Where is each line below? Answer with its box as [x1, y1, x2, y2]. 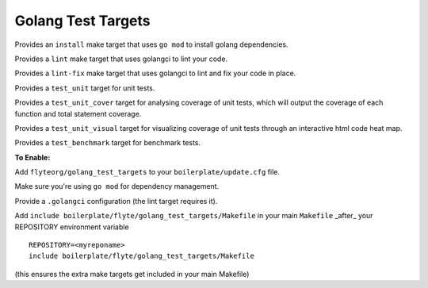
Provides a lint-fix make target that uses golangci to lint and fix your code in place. [14, 68, 296, 79]
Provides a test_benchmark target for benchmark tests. [14, 138, 201, 148]
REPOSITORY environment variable [14, 222, 130, 232]
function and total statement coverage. [14, 109, 142, 118]
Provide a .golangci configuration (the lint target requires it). [14, 196, 218, 205]
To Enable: [14, 152, 51, 162]
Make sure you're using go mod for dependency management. [14, 182, 220, 191]
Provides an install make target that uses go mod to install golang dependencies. [14, 40, 289, 49]
